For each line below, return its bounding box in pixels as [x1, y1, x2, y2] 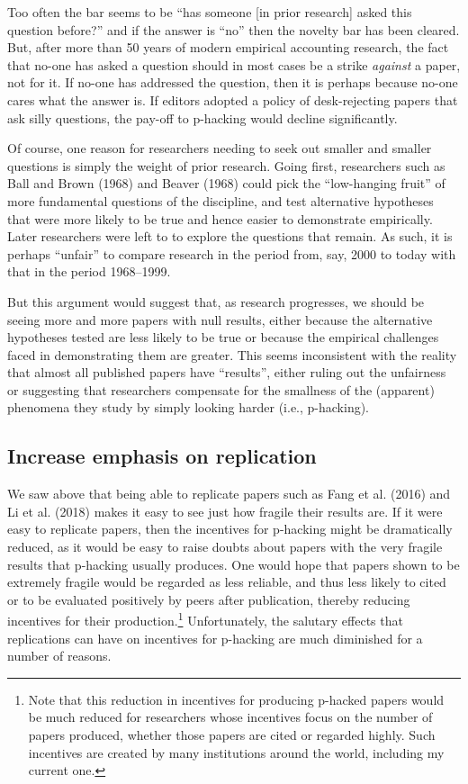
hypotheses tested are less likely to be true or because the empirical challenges [7, 328, 439, 347]
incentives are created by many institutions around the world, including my [28, 743, 445, 761]
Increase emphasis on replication [7, 442, 317, 470]
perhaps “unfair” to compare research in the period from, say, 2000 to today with [7, 244, 456, 263]
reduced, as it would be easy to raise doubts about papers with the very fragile [7, 537, 443, 556]
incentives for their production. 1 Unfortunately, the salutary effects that [7, 608, 403, 630]
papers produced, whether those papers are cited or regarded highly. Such [28, 725, 436, 744]
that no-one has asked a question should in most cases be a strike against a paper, [7, 55, 461, 74]
